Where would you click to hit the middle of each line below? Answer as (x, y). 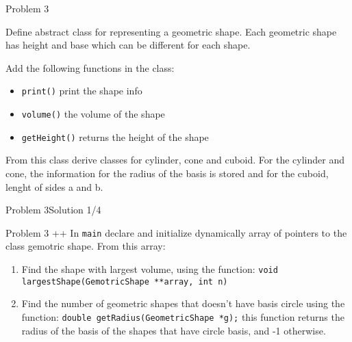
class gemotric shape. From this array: (86, 246)
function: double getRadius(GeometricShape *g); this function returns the (183, 316)
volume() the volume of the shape (93, 114)
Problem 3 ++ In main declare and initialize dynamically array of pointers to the (176, 232)
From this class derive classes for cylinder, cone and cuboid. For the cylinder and (175, 160)
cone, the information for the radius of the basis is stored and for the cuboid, (167, 173)
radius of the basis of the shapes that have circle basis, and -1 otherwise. (174, 330)
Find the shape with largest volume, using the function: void (150, 268)
